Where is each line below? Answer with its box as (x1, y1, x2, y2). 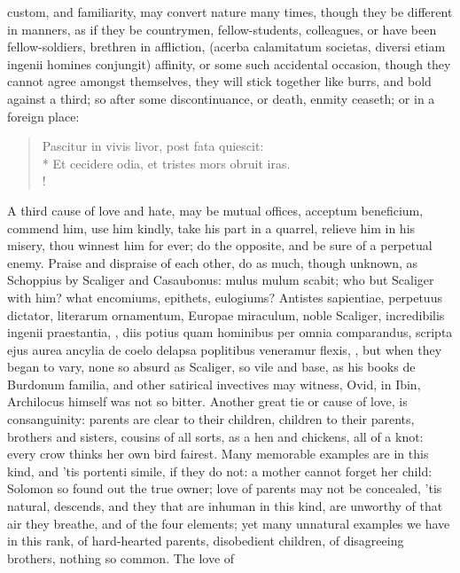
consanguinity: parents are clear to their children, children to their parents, (7, 410, 415, 428)
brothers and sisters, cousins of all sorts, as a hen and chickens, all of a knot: (7, 427, 424, 445)
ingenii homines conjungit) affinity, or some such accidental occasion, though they (7, 54, 451, 73)
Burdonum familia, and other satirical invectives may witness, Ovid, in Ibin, (7, 374, 421, 393)
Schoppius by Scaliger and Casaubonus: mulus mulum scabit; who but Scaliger (7, 271, 434, 289)
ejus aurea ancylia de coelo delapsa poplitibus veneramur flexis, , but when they (7, 340, 442, 358)
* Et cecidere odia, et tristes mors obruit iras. (42, 153, 291, 172)
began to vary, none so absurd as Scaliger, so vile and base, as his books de (7, 357, 416, 376)
